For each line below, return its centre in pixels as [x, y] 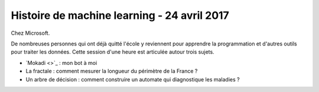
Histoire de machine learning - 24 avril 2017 [120, 15]
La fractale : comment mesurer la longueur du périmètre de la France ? [112, 71]
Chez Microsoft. [30, 33]
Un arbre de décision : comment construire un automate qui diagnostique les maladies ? [133, 79]
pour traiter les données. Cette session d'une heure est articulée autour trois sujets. [113, 52]
